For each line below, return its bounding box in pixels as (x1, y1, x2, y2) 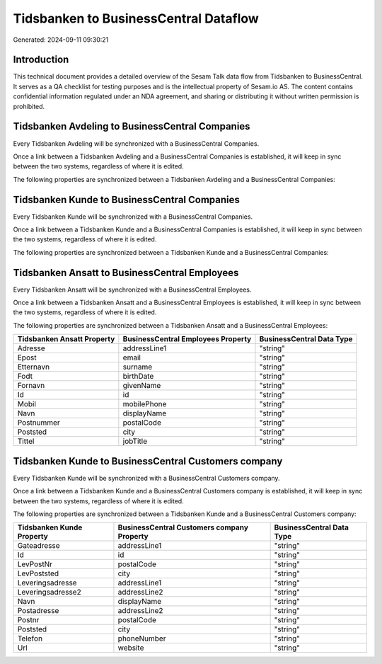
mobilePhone (122, 399, 167, 409)
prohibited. (13, 102, 45, 110)
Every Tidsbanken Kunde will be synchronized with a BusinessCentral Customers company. (13, 474, 280, 482)
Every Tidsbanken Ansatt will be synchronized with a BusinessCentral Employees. (13, 285, 252, 294)
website (117, 643, 144, 653)
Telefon (17, 634, 42, 643)
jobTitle (122, 436, 148, 446)
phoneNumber (117, 634, 166, 643)
